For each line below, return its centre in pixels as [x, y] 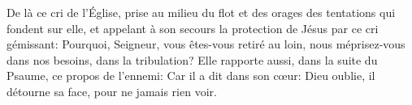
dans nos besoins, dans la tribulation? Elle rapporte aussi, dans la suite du [192, 59]
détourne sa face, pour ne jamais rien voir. [112, 91]
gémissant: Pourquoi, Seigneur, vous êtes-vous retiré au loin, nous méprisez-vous [206, 44]
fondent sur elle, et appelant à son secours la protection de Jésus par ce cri [193, 28]
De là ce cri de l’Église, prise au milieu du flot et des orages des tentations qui [201, 12]
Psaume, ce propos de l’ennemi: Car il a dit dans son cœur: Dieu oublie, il [191, 76]
